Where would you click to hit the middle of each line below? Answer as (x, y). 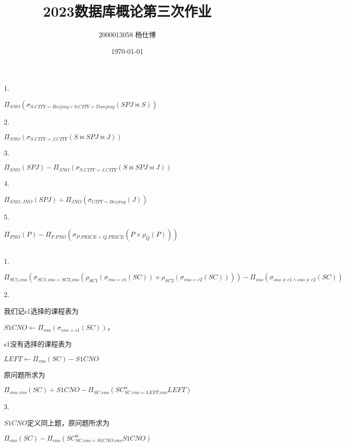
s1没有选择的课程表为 (38, 344)
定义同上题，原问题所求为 (68, 423)
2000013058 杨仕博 (127, 35)
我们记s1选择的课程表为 (41, 310)
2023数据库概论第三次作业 (127, 11)
